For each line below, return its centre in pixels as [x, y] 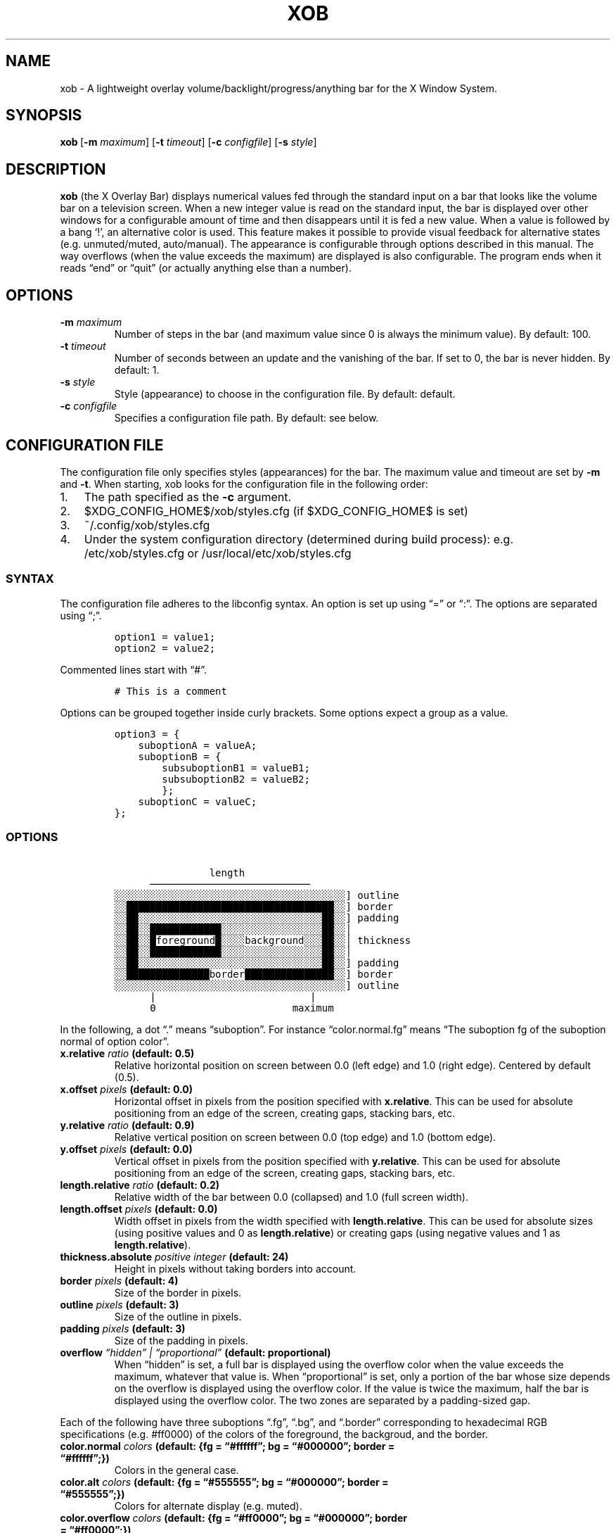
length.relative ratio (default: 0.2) [140, 1185]
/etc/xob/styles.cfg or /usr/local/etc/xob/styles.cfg [218, 553]
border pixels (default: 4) [119, 1281]
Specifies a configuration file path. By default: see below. [246, 418]
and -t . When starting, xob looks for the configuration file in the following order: [244, 484]
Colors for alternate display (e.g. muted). [208, 1506]
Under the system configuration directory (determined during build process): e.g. [299, 539]
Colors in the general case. [177, 1470]
